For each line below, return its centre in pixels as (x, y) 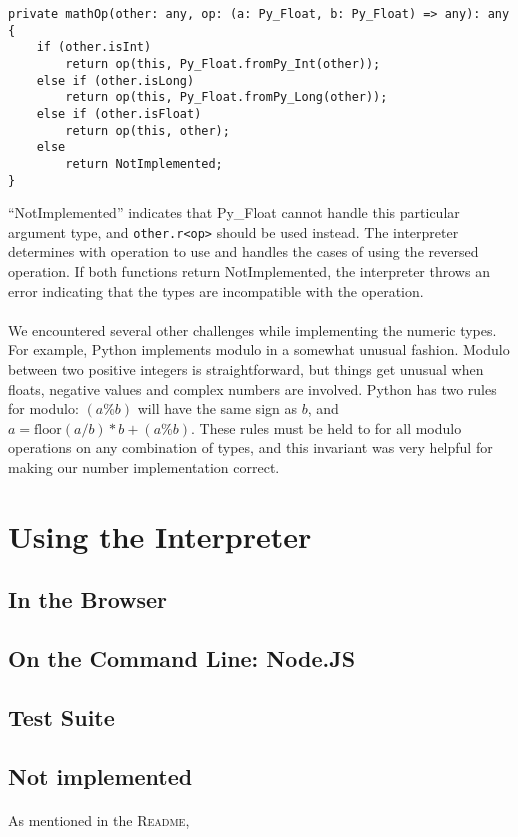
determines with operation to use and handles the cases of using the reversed (243, 251)
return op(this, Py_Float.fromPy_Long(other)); (226, 97)
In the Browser (88, 599)
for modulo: (43, 408)
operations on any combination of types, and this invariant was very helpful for (250, 447)
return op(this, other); (147, 130)
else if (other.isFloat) (119, 113)
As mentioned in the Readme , (99, 819)
